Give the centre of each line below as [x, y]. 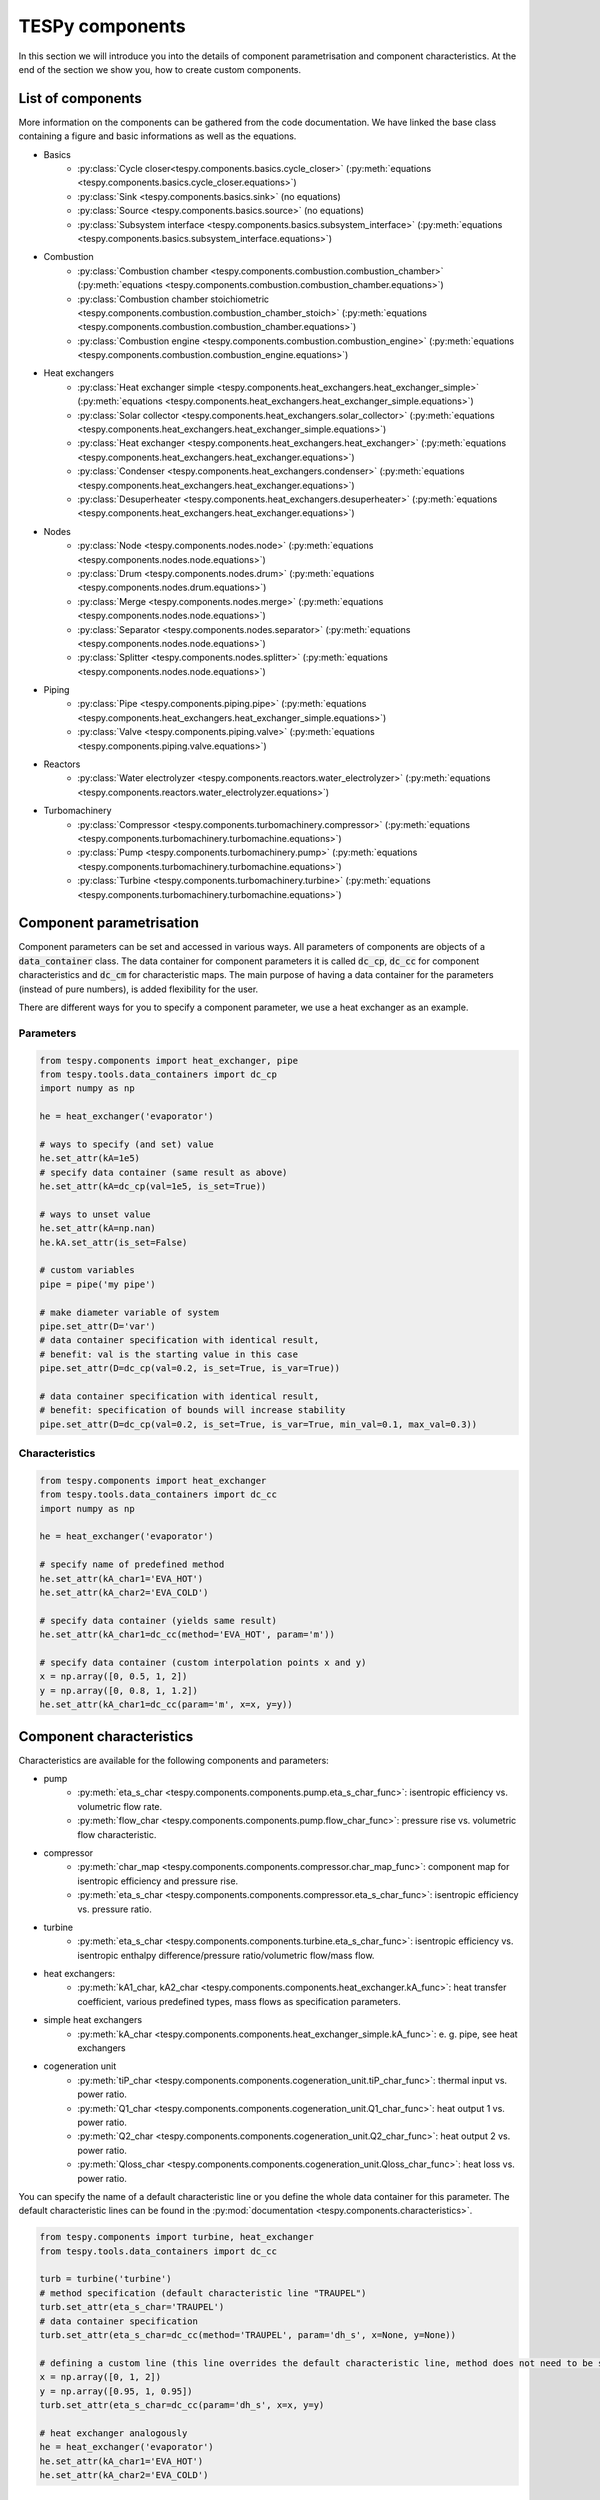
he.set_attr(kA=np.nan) [98, 1228]
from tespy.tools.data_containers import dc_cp [158, 1074]
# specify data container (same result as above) [163, 1172]
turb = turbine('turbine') [105, 2279]
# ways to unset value [95, 1214]
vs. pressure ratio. [114, 1909]
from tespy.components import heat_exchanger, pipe [169, 1060]
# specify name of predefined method [132, 1564]
